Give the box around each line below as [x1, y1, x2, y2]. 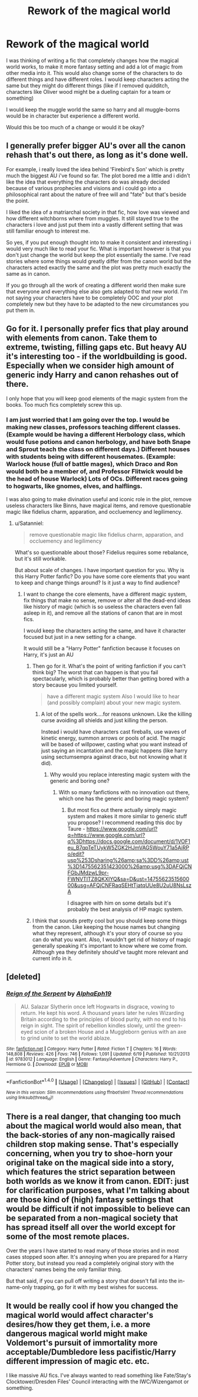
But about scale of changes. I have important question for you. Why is [14, 566, 184, 573]
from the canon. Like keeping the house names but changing [32, 923, 180, 931]
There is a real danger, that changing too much [6, 1111, 181, 1121]
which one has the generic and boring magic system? [58, 795, 189, 802]
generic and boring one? [49, 777, 110, 784]
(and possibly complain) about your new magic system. [47, 698, 181, 706]
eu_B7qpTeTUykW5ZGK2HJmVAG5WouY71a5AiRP [67, 844, 190, 851]
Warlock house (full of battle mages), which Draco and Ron [6, 460, 178, 468]
